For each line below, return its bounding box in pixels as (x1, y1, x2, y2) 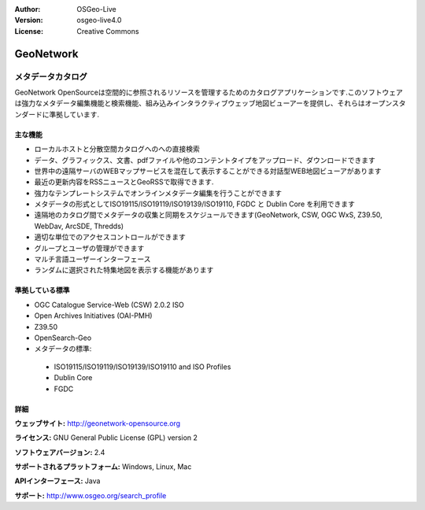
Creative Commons (76, 26, 139, 35)
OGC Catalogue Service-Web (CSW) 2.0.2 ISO (34, 300, 185, 309)
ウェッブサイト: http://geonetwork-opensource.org (14, 418, 181, 428)
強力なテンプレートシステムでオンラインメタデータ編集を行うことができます (34, 188, 283, 198)
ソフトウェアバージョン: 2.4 (14, 447, 105, 456)
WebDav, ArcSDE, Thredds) (34, 221, 124, 231)
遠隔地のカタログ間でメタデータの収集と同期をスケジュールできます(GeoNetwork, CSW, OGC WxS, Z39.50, (34, 210, 383, 220)
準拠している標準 (14, 286, 70, 295)
